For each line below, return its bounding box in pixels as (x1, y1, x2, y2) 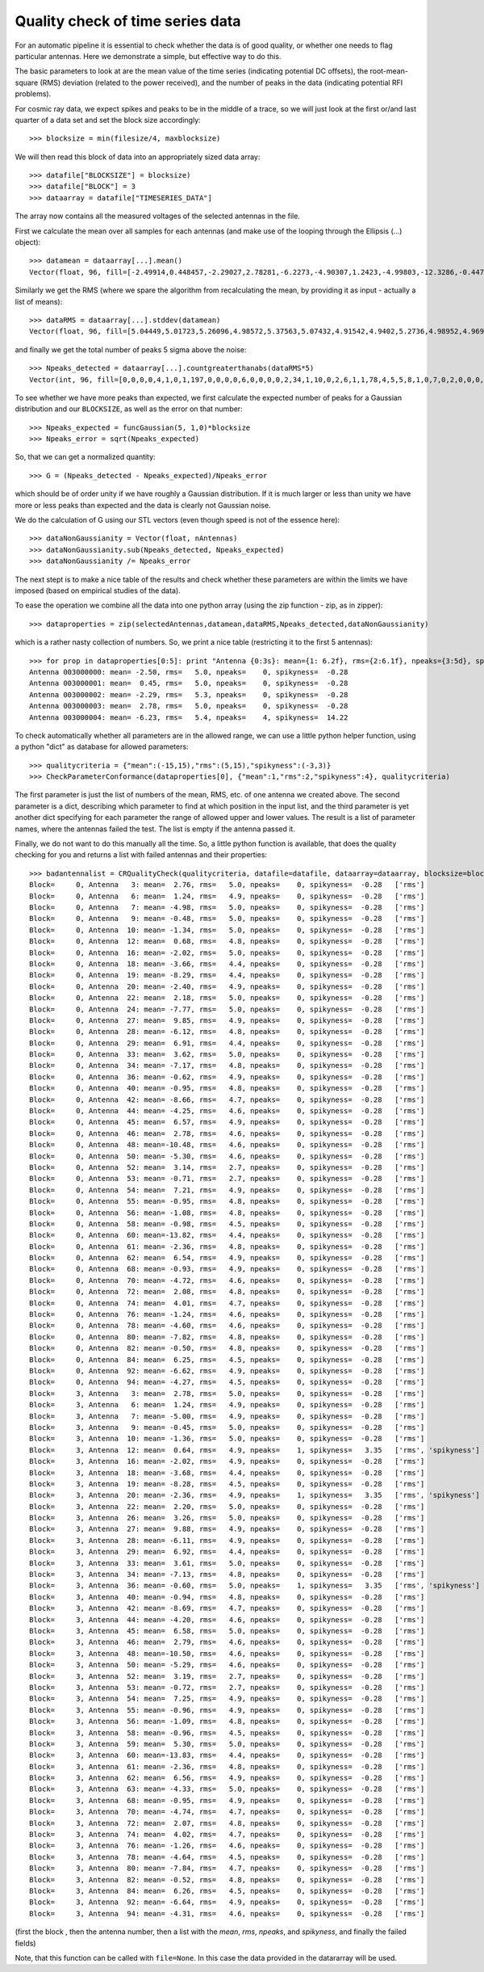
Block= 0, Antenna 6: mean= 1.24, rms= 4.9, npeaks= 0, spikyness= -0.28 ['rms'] (29, 891, 425, 901)
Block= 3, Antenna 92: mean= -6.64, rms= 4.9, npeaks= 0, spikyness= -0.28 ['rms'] (29, 1898, 425, 1907)
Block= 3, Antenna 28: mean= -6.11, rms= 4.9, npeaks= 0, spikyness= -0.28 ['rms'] (29, 1536, 425, 1545)
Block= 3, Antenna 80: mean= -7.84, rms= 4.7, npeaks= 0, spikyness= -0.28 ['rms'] (29, 1864, 425, 1873)
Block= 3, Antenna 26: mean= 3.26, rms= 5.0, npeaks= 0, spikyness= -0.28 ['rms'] (29, 1513, 425, 1523)
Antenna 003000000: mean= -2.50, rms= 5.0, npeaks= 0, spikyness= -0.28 (29, 667, 348, 676)
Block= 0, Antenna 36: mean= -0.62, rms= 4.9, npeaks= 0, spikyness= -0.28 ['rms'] (29, 1072, 425, 1082)
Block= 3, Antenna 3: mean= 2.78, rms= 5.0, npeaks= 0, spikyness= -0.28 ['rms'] (29, 1389, 425, 1398)
